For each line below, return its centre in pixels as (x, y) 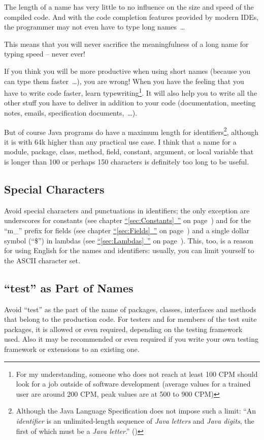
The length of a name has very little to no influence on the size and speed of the (129, 7)
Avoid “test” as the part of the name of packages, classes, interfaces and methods (130, 309)
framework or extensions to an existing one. (72, 349)
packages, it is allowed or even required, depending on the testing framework (123, 329)
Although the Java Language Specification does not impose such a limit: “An (136, 411)
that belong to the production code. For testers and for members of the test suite (130, 319)
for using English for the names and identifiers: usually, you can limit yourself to (129, 250)
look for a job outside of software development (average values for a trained (133, 384)
